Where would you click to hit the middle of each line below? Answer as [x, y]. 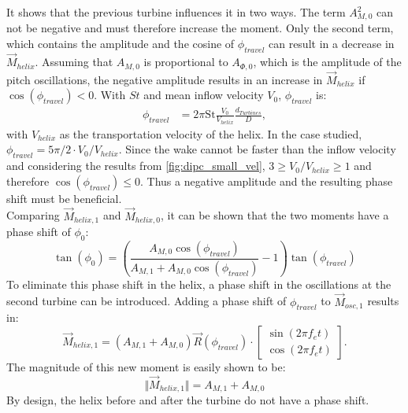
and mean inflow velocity [204, 95]
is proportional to [186, 62]
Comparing [33, 215]
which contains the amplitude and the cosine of [121, 44]
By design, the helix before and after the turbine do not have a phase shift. [188, 400]
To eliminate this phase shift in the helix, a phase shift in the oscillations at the [199, 284]
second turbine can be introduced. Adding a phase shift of [147, 301]
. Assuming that [74, 62]
